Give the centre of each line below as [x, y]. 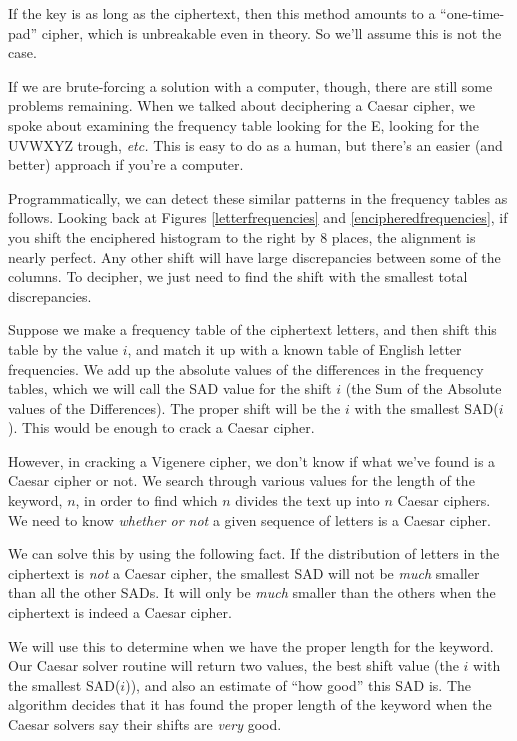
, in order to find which [146, 500]
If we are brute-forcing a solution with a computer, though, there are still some [250, 85]
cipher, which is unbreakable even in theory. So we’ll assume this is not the [271, 32]
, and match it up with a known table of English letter [294, 348]
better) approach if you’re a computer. [126, 164]
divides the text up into [307, 500]
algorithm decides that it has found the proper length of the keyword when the [250, 704]
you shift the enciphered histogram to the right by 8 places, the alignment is [242, 236]
